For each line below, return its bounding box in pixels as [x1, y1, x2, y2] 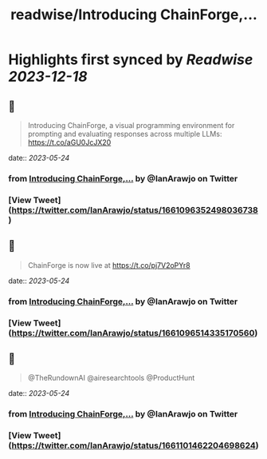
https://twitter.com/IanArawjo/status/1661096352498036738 [11, 204, 259, 215]
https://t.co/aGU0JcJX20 [27, 138, 112, 147]
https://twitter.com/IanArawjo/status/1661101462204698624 [11, 440, 257, 451]
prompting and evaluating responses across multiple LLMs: [27, 130, 222, 138]
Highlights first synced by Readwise [8, 50, 253, 69]
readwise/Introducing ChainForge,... [10, 6, 257, 24]
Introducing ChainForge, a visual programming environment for [27, 121, 235, 130]
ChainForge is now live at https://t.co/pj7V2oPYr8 [27, 260, 190, 269]
